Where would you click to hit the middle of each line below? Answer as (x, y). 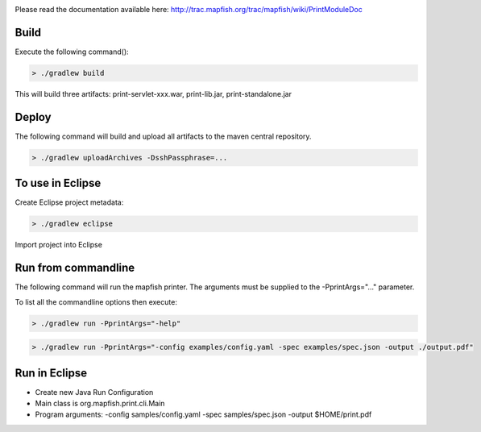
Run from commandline (75, 268)
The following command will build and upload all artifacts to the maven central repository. (163, 136)
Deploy (33, 117)
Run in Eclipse (51, 373)
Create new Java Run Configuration (94, 392)
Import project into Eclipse (58, 245)
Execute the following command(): (72, 52)
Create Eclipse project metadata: (69, 202)
